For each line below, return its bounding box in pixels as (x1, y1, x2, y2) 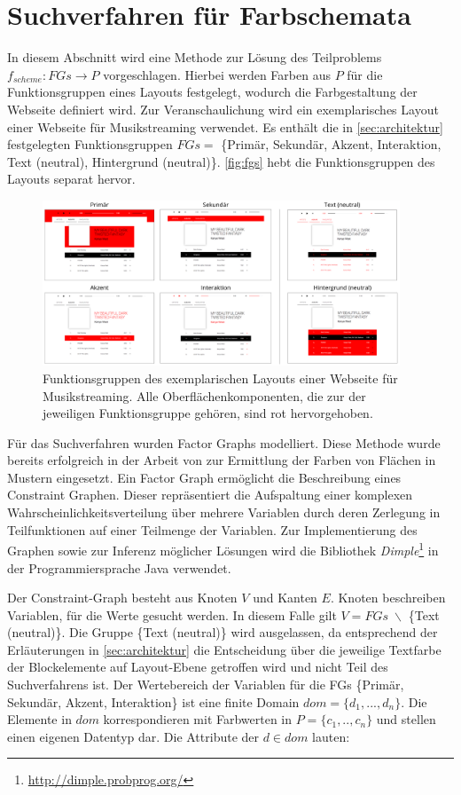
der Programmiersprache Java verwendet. (7, 558, 231, 577)
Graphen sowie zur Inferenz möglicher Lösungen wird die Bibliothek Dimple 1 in (7, 539, 439, 559)
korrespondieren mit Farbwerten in (103, 710, 293, 728)
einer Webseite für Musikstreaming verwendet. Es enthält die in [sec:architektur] (7, 117, 443, 136)
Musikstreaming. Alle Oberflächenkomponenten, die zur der (43, 386, 366, 405)
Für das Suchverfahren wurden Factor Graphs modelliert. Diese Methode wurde (7, 433, 441, 452)
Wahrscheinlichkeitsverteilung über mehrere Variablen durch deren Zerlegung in (7, 503, 441, 522)
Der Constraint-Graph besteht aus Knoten (7, 588, 238, 607)
